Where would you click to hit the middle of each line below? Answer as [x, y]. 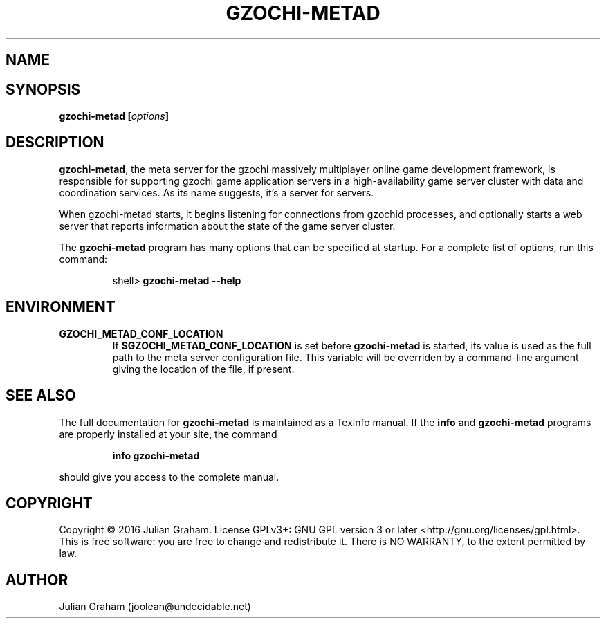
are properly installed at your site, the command [168, 434]
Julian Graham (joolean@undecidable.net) [155, 607]
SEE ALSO [41, 396]
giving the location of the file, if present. [203, 369]
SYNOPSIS [43, 89]
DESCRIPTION [55, 143]
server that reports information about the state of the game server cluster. [227, 226]
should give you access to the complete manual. [169, 477]
